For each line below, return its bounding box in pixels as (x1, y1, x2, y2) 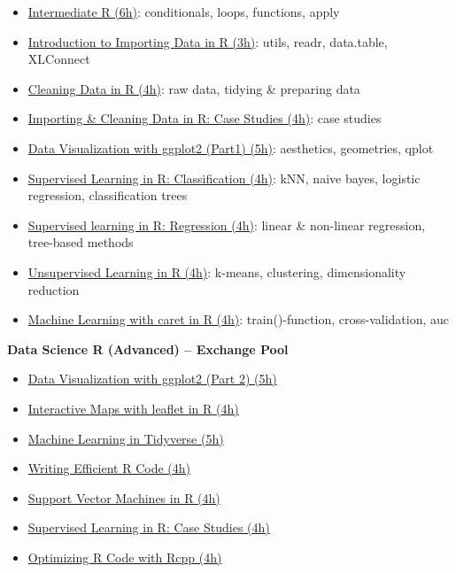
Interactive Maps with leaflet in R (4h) (27, 399, 239, 417)
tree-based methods (27, 233, 134, 252)
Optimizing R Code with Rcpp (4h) (27, 547, 222, 566)
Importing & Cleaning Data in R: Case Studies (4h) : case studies (27, 109, 382, 128)
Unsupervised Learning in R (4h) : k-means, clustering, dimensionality (27, 262, 406, 281)
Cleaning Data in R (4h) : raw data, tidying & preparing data (27, 79, 360, 97)
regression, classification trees (27, 186, 188, 205)
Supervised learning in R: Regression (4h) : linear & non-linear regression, (27, 215, 426, 234)
